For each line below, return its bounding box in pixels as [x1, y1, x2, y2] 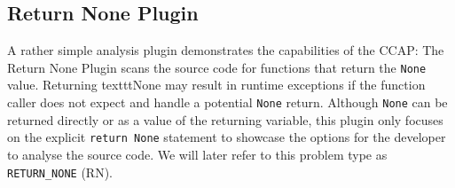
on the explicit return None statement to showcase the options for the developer [7, 128, 446, 146]
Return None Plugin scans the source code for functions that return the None [7, 58, 427, 76]
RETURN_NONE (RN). [7, 162, 113, 181]
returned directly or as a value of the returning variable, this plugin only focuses [7, 110, 443, 129]
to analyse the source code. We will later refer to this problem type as [7, 145, 388, 163]
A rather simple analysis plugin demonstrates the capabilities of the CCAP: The [7, 41, 444, 59]
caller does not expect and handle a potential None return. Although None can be [7, 93, 448, 112]
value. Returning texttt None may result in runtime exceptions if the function [7, 75, 426, 94]
